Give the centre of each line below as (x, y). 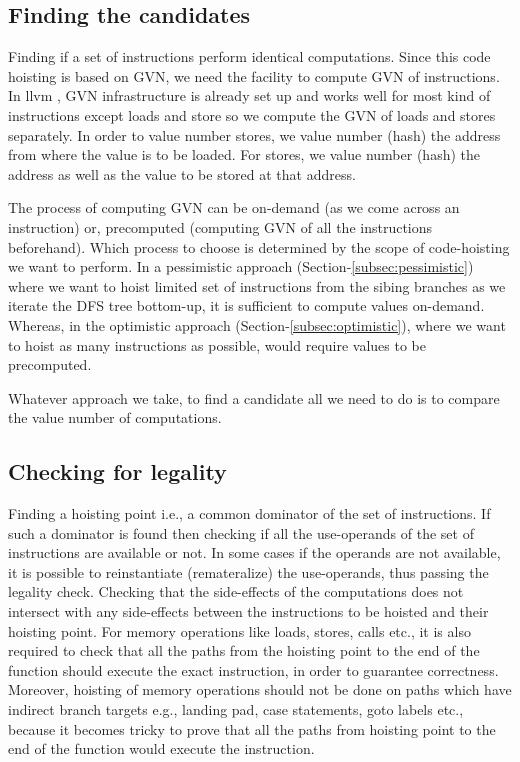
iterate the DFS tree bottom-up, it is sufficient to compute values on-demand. (246, 305)
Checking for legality (117, 471)
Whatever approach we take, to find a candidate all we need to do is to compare (254, 397)
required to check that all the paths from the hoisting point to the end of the (244, 650)
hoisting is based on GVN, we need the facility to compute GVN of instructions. (254, 75)
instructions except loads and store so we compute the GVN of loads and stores (252, 114)
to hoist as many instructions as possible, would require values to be (217, 344)
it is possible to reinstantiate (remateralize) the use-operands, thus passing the (248, 571)
